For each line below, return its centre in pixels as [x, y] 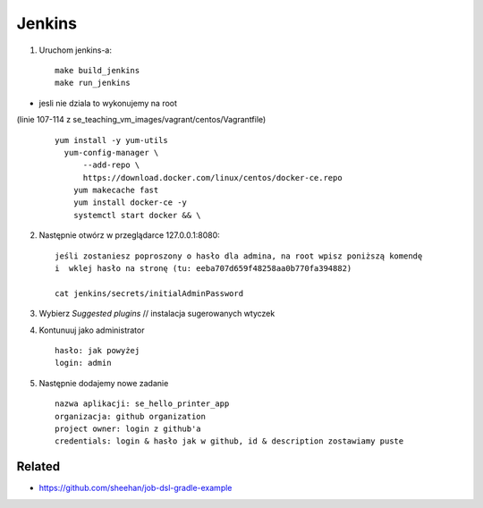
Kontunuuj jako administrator [92, 330]
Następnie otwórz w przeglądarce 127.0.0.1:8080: [130, 235]
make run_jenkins [93, 83]
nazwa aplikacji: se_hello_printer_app [142, 404]
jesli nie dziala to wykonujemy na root [108, 103]
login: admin [83, 363]
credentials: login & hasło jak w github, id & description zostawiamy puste [229, 441]
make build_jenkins [97, 70]
